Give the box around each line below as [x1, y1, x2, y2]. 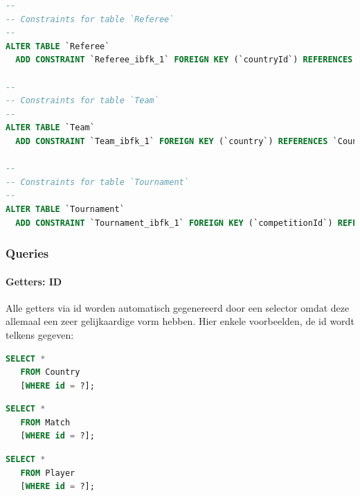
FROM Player [20, 468, 75, 478]
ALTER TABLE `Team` [6, 123, 95, 133]
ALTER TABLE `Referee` [6, 41, 110, 51]
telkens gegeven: [6, 327, 74, 342]
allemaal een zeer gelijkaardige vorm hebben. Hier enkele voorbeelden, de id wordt [6, 314, 354, 328]
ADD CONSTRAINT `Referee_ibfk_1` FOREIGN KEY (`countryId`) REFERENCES [15, 55, 353, 65]
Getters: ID [6, 274, 62, 288]
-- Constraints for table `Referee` [6, 14, 174, 24]
